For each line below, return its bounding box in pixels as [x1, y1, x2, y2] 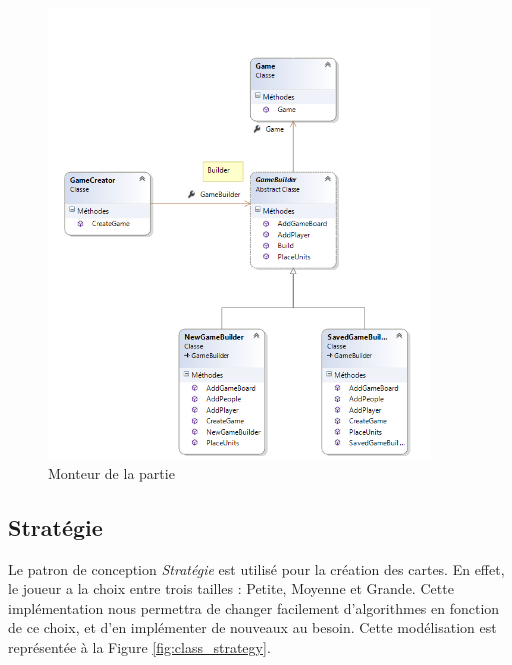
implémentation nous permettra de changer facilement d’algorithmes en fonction [8, 597, 500, 618]
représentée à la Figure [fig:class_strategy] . [8, 636, 271, 657]
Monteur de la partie [48, 462, 175, 483]
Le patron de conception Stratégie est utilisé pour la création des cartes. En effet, [8, 558, 505, 579]
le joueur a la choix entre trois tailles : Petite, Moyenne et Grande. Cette [8, 578, 454, 599]
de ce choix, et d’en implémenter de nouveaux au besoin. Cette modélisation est [8, 617, 497, 638]
